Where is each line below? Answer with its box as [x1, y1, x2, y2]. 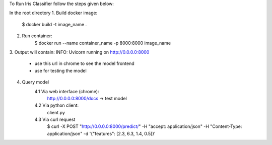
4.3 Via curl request [34, 116, 76, 123]
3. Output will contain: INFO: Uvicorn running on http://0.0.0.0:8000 [9, 49, 150, 55]
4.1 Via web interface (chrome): [34, 88, 99, 94]
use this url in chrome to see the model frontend [34, 60, 134, 66]
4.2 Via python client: [34, 102, 79, 108]
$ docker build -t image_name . [22, 21, 87, 27]
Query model [22, 79, 49, 85]
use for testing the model [34, 67, 87, 74]
